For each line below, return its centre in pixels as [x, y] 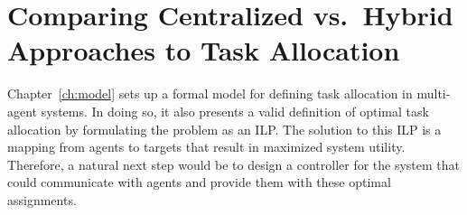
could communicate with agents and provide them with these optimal [199, 182]
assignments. [42, 199]
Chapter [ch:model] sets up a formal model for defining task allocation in [210, 93]
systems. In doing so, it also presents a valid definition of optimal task [235, 111]
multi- [434, 93]
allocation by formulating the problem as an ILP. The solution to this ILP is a [224, 129]
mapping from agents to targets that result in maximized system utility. [206, 147]
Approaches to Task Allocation [204, 50]
